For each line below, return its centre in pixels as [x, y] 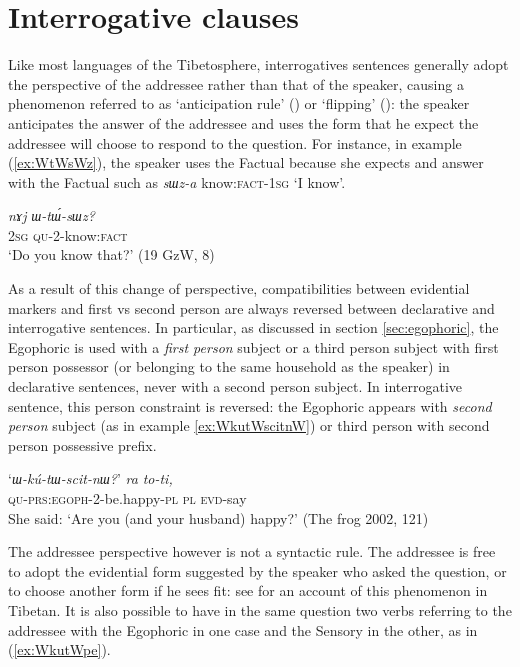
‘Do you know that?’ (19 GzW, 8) [111, 254]
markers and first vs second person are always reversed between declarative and [251, 307]
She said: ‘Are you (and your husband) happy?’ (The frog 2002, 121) [218, 517]
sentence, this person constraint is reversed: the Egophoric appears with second [250, 405]
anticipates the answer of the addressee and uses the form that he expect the [243, 122]
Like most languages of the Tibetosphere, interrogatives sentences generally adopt [258, 64]
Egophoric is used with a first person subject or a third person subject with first [253, 346]
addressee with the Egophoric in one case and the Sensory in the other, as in [243, 629]
